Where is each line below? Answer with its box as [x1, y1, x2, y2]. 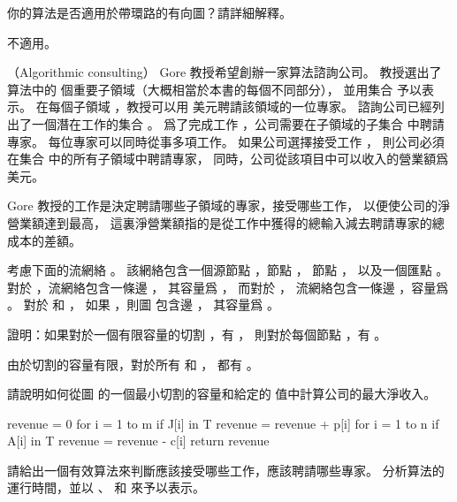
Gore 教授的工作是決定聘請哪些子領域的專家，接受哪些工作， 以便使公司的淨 [7, 196, 451, 215]
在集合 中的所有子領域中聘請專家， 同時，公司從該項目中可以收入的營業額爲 [7, 149, 449, 168]
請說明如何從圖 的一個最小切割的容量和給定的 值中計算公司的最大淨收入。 [7, 384, 437, 403]
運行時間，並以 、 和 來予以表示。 [7, 478, 205, 497]
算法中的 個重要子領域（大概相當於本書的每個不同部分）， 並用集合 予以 [7, 80, 422, 98]
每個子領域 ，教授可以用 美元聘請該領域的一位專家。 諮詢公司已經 [48, 97, 432, 116]
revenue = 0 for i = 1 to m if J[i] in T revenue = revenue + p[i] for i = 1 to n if [7, 414, 439, 432]
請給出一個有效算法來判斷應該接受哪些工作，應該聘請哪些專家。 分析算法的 [7, 460, 445, 479]
